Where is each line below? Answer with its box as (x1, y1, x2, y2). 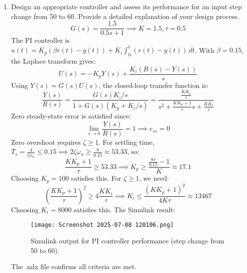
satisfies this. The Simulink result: (74, 204, 175, 214)
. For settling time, (98, 136, 154, 147)
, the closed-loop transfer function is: (98, 80, 209, 90)
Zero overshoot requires (11, 136, 81, 147)
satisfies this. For (71, 173, 122, 183)
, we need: (139, 173, 169, 183)
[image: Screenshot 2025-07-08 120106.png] (30, 222, 174, 229)
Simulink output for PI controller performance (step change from (30, 236, 225, 246)
